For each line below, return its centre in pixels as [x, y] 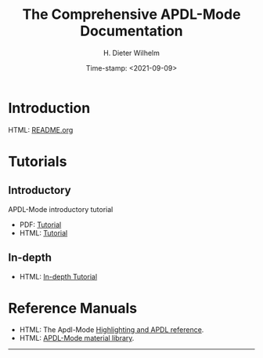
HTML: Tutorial [43, 232]
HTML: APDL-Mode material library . [77, 338]
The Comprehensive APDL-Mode [131, 15]
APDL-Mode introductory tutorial [61, 209]
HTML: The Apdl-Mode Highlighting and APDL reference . [112, 330]
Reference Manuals [73, 308]
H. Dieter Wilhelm [131, 53]
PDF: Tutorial [40, 225]
